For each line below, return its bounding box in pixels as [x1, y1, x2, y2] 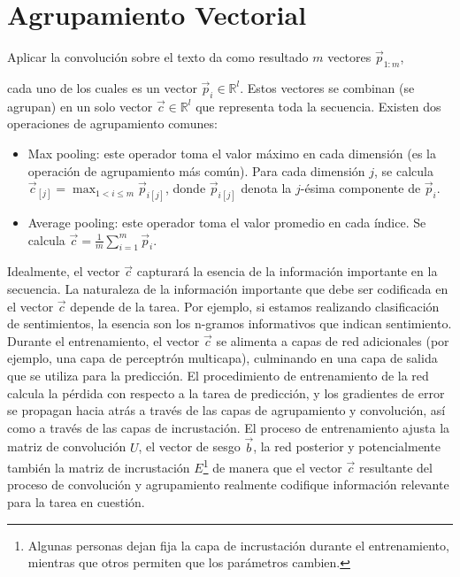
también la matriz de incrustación [7, 458, 190, 476]
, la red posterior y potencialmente [253, 437, 441, 456]
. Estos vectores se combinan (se [240, 78, 415, 96]
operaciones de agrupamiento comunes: [7, 114, 218, 133]
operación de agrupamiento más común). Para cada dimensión [27, 161, 365, 180]
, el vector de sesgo [138, 437, 241, 456]
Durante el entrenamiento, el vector [7, 331, 200, 350]
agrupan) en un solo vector [7, 96, 153, 115]
